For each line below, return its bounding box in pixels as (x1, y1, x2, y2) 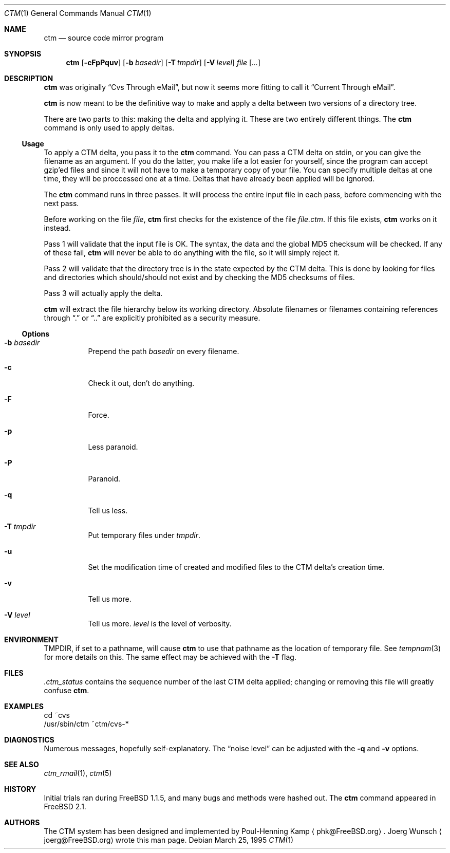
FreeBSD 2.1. (44, 802, 86, 811)
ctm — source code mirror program (44, 33, 164, 42)
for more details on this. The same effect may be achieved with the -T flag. (44, 653, 296, 661)
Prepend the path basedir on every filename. (88, 347, 239, 356)
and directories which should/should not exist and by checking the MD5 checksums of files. (44, 273, 355, 282)
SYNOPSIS (4, 49, 42, 58)
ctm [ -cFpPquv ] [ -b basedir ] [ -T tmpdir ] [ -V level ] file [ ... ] (66, 58, 261, 67)
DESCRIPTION (4, 74, 53, 83)
